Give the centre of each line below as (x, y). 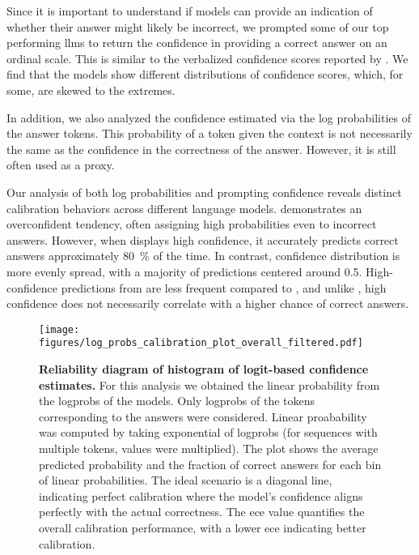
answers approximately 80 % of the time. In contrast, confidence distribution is (203, 256)
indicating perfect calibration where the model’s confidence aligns (201, 495)
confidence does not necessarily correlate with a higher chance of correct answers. (208, 303)
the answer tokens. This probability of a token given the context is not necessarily (209, 133)
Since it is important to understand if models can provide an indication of (190, 11)
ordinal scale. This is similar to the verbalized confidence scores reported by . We (207, 58)
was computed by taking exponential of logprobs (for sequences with (208, 432)
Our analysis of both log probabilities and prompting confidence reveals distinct (204, 192)
